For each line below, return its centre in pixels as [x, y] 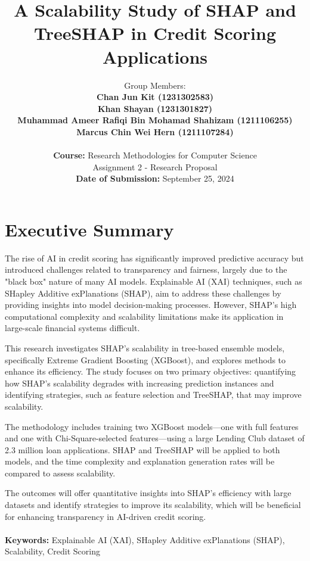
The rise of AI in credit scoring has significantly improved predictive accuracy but [154, 258]
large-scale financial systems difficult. [72, 328]
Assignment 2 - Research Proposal [155, 166]
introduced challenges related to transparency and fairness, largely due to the [146, 269]
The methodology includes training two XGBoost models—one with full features [152, 426]
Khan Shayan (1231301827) [155, 108]
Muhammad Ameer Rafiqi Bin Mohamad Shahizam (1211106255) [155, 120]
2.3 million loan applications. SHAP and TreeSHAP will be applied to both [142, 449]
